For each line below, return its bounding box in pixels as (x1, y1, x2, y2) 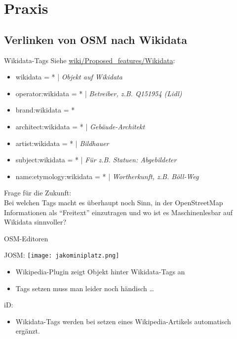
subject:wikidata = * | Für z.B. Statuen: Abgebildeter (15, 154, 177, 165)
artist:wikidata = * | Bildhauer (15, 138, 109, 148)
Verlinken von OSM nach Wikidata (4, 32, 187, 47)
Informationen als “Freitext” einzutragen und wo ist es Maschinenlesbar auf (4, 207, 233, 217)
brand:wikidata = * (15, 105, 75, 115)
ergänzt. (15, 326, 40, 336)
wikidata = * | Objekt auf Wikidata (15, 72, 122, 82)
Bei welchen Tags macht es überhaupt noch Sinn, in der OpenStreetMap (4, 197, 223, 207)
